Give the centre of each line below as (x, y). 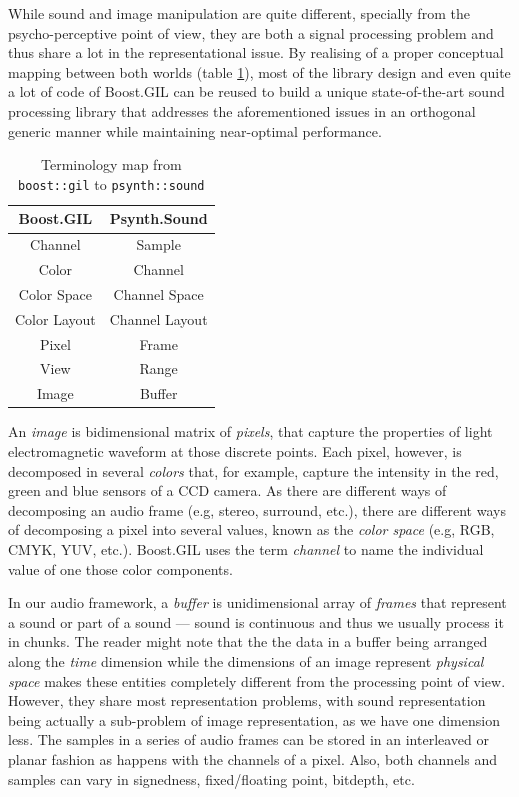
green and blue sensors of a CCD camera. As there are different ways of (227, 490)
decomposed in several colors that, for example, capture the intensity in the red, (253, 470)
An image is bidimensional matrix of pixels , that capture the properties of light (250, 431)
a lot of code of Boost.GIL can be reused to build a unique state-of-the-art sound (256, 91)
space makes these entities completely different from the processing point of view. (257, 680)
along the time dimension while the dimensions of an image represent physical (246, 660)
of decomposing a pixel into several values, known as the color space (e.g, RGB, (251, 529)
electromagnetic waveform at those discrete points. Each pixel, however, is (235, 451)
